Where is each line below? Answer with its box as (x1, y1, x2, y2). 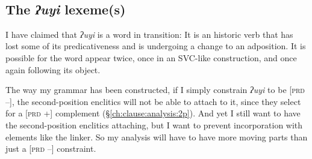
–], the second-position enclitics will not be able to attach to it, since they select (5, 95, 301, 107)
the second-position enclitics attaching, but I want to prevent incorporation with (5, 118, 303, 131)
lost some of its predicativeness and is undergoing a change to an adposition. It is (5, 40, 306, 52)
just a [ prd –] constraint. (5, 142, 96, 155)
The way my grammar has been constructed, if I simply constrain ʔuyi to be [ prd (5, 83, 305, 96)
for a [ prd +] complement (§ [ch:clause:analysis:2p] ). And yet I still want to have (5, 107, 301, 119)
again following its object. (5, 63, 101, 76)
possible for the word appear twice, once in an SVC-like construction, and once (5, 51, 297, 64)
